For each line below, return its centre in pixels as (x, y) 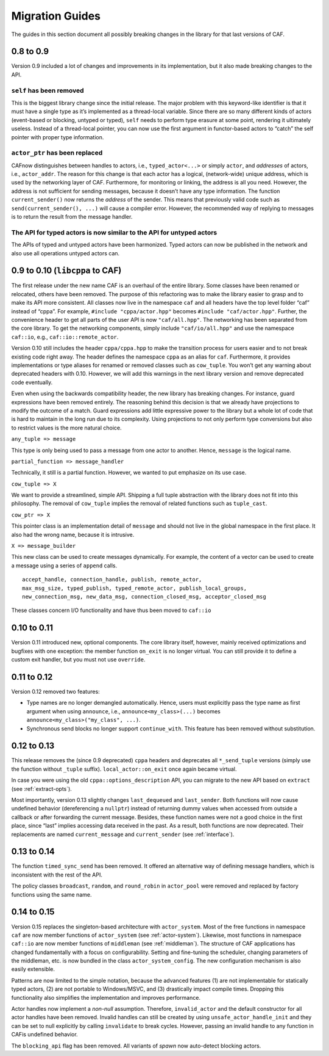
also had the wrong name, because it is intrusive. (73, 534)
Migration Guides (56, 16)
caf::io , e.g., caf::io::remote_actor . (65, 337)
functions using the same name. (51, 894)
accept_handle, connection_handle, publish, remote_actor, (112, 580)
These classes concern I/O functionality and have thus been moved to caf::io (111, 610)
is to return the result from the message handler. (72, 217)
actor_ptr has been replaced (57, 153)
